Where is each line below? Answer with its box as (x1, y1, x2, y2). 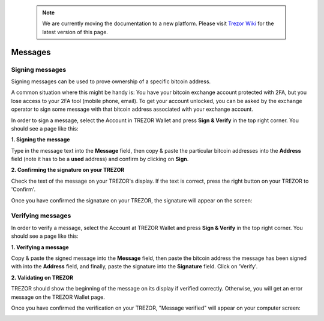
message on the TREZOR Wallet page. (11, 293, 105, 301)
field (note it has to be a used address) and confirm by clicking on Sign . (11, 156, 189, 163)
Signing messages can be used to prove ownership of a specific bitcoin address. (11, 78, 211, 85)
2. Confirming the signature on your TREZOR (11, 166, 125, 174)
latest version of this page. (42, 28, 108, 35)
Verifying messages (11, 211, 71, 220)
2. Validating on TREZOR (11, 274, 73, 281)
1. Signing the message (11, 136, 70, 143)
